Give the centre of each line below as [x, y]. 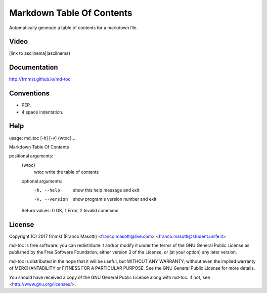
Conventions [29, 93]
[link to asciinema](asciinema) [40, 53]
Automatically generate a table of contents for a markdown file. [73, 28]
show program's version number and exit [115, 199]
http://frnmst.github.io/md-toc [40, 79]
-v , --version [51, 199]
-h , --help [47, 190]
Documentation [34, 67]
